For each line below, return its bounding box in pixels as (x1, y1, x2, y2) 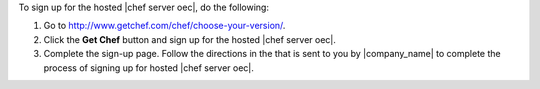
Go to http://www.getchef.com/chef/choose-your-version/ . (43, 20, 286, 32)
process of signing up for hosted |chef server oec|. (43, 61, 255, 74)
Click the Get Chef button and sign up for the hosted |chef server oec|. (43, 33, 337, 45)
